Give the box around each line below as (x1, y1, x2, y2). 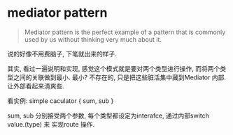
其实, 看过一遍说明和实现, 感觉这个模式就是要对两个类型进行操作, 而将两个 (7, 64, 220, 72)
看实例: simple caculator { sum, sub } (7, 96, 114, 105)
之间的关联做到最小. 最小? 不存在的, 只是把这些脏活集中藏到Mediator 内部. (13, 73, 226, 81)
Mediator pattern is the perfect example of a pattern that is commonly (24, 28, 226, 36)
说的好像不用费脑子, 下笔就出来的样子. (7, 49, 118, 58)
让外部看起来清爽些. (7, 81, 65, 90)
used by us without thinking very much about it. (24, 35, 162, 43)
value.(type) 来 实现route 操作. (7, 120, 95, 128)
